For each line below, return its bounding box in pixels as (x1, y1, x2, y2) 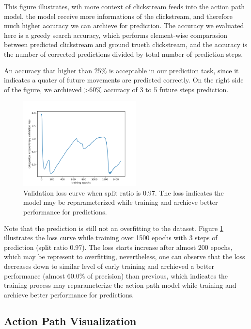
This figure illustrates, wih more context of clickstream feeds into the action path (4, 1, 245, 11)
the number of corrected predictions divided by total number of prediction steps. (4, 49, 243, 59)
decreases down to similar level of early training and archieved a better (4, 261, 215, 271)
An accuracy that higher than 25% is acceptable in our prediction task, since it (4, 65, 239, 75)
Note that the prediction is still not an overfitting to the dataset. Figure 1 (4, 223, 223, 233)
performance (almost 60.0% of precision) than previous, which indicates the (4, 270, 228, 280)
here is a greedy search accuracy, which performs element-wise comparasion (4, 30, 228, 40)
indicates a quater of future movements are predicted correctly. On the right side (4, 75, 244, 85)
